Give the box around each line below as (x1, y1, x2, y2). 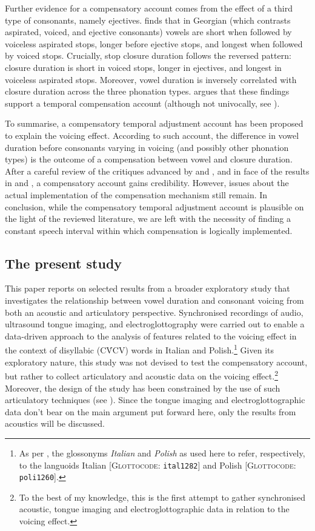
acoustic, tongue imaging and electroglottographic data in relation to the (19, 503, 290, 515)
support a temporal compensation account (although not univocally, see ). (5, 96, 280, 109)
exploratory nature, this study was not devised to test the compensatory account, (5, 355, 308, 368)
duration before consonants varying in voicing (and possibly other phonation (5, 141, 289, 153)
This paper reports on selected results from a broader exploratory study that (5, 282, 290, 295)
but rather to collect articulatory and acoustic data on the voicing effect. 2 (5, 368, 278, 382)
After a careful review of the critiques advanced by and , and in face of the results (5, 164, 310, 177)
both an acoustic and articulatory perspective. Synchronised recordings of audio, (5, 306, 303, 318)
